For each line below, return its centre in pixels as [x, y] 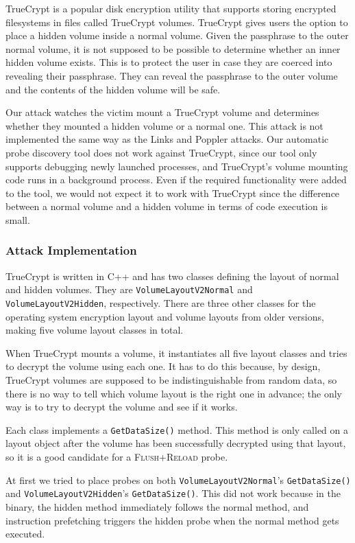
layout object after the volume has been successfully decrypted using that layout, [176, 443]
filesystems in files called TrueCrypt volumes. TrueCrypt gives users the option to [177, 22]
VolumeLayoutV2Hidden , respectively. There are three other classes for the [161, 302]
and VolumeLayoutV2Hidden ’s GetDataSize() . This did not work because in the [173, 493]
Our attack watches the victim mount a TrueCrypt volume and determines [162, 112]
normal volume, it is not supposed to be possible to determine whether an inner [173, 48]
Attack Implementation [71, 250]
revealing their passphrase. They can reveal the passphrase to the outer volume [172, 75]
